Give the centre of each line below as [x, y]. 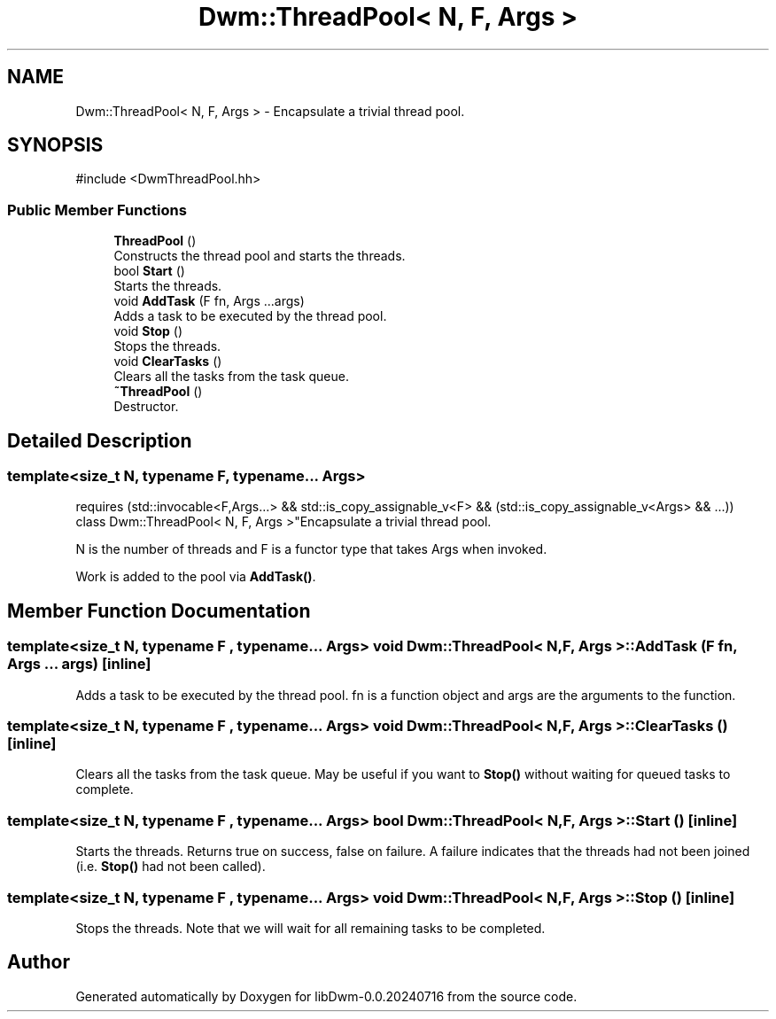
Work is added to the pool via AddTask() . [196, 577]
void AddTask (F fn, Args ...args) [209, 301]
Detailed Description [100, 440]
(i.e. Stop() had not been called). [171, 867]
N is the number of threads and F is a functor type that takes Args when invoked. [311, 549]
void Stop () [148, 331]
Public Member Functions [97, 210]
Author [39, 962]
